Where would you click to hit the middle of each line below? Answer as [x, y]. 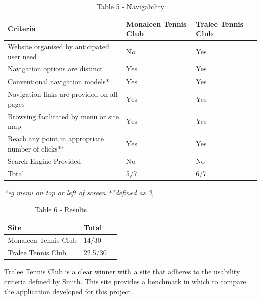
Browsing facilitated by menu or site [63, 116]
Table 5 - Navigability [130, 6]
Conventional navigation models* [58, 81]
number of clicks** [36, 148]
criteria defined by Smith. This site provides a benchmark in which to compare [125, 281]
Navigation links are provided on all [63, 94]
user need [22, 56]
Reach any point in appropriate [56, 139]
